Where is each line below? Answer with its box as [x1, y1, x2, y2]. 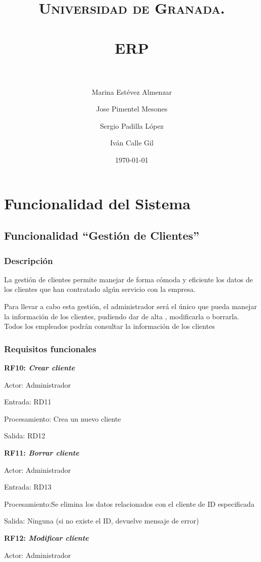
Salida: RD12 [4, 430, 45, 441]
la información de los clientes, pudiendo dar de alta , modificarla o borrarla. [4, 311, 239, 321]
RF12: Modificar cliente [4, 532, 89, 543]
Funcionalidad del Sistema [4, 193, 191, 213]
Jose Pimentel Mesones [96, 103, 168, 114]
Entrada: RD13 [4, 481, 52, 492]
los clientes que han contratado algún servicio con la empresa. [4, 284, 196, 294]
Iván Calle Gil [110, 137, 154, 148]
